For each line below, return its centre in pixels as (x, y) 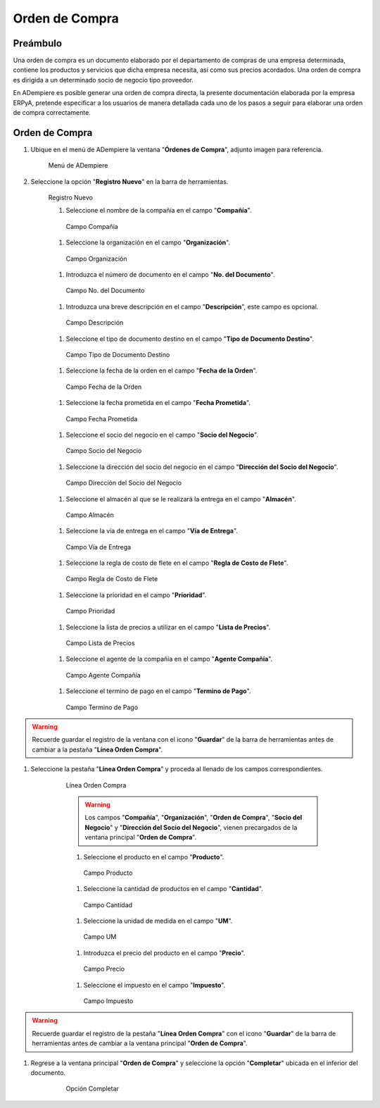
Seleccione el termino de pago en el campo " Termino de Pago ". (158, 691)
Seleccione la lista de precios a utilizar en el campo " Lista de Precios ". (168, 627)
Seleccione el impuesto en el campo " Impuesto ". (154, 985)
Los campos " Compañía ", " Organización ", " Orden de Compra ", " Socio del (194, 818)
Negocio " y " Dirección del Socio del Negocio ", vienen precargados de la (191, 827)
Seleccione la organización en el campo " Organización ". (148, 242)
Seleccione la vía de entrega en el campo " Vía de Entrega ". (152, 531)
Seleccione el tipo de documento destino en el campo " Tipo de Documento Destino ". (190, 339)
